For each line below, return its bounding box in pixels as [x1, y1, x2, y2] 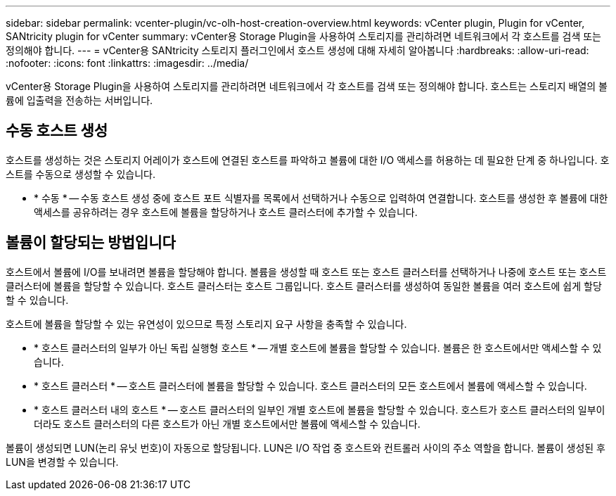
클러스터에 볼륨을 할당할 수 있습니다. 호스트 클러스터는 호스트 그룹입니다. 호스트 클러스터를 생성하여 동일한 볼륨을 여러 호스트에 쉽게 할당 [6, 279, 602, 292]
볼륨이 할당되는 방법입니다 [6, 234, 176, 252]
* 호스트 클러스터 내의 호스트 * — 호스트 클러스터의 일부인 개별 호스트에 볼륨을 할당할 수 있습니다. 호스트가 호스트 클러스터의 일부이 [34, 403, 605, 416]
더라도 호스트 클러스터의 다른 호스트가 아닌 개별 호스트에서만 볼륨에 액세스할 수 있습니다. [34, 417, 421, 430]
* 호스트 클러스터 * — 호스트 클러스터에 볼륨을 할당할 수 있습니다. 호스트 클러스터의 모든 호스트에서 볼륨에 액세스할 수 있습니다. [34, 379, 587, 392]
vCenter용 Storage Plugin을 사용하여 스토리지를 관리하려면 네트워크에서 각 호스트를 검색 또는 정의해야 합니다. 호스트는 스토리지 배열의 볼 [6, 80, 608, 92]
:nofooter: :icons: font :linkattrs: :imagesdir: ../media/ [6, 57, 249, 69]
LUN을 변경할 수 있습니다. [6, 455, 119, 468]
